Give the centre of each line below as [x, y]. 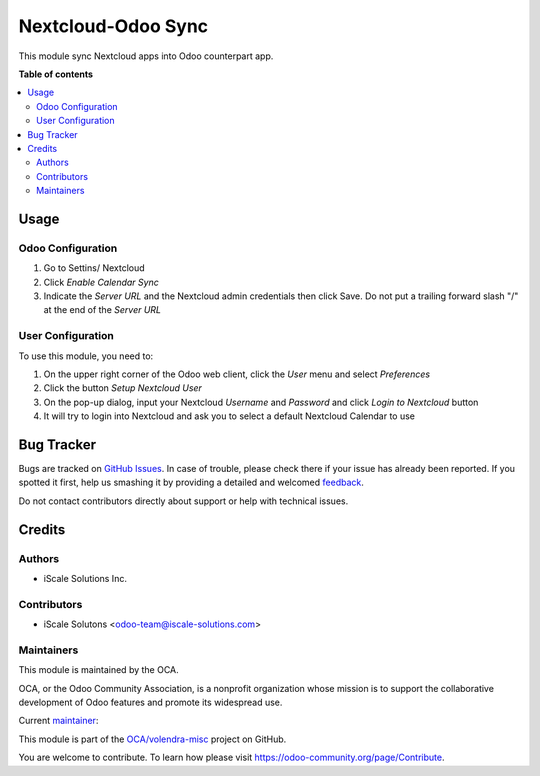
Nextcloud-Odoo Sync [113, 26]
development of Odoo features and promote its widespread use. [150, 702]
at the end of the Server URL [102, 310]
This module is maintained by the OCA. [98, 670]
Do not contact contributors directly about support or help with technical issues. [183, 501]
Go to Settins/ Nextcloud [94, 268]
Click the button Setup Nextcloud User [122, 388]
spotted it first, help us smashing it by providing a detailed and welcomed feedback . [191, 482]
